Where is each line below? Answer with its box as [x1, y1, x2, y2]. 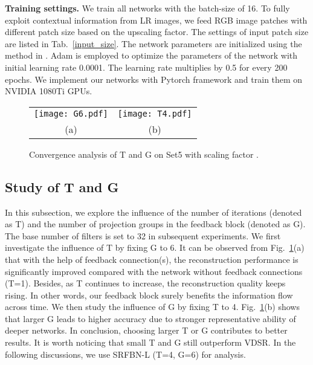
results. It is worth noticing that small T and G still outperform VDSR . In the [5, 336, 296, 349]
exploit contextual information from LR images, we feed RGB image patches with [5, 13, 308, 26]
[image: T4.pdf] [117, 108, 192, 118]
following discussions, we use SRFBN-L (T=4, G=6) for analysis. [5, 347, 246, 360]
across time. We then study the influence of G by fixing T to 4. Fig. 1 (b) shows [5, 300, 300, 313]
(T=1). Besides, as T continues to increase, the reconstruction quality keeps [5, 277, 286, 289]
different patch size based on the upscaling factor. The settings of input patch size [5, 25, 309, 38]
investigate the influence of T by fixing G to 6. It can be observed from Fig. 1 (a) [5, 241, 305, 254]
